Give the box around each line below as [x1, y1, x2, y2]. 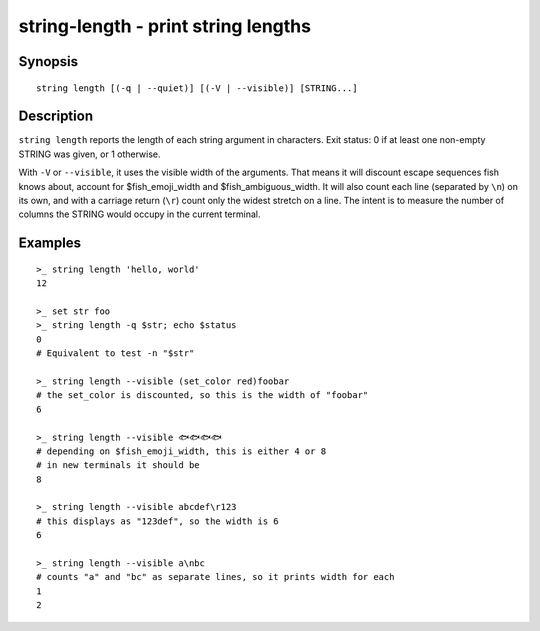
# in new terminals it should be [36, 460, 200, 471]
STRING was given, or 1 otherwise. [18, 148, 161, 160]
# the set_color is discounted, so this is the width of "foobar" [36, 390, 369, 401]
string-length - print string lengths [18, 15, 312, 37]
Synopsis [18, 53, 79, 70]
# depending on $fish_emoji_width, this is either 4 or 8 [36, 445, 327, 457]
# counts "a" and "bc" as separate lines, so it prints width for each [36, 571, 395, 583]
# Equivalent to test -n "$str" [36, 348, 195, 359]
